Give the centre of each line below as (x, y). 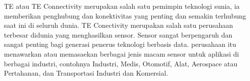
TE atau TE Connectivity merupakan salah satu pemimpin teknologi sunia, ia (122, 6)
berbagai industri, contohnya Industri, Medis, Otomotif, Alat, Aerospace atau (121, 63)
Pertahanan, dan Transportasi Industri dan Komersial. (86, 73)
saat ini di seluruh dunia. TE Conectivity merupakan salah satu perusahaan (119, 25)
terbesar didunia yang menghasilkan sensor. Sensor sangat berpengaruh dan (118, 34)
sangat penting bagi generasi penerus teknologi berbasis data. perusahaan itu (120, 44)
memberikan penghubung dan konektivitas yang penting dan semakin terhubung (125, 15)
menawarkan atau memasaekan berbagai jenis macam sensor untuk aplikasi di (122, 53)
